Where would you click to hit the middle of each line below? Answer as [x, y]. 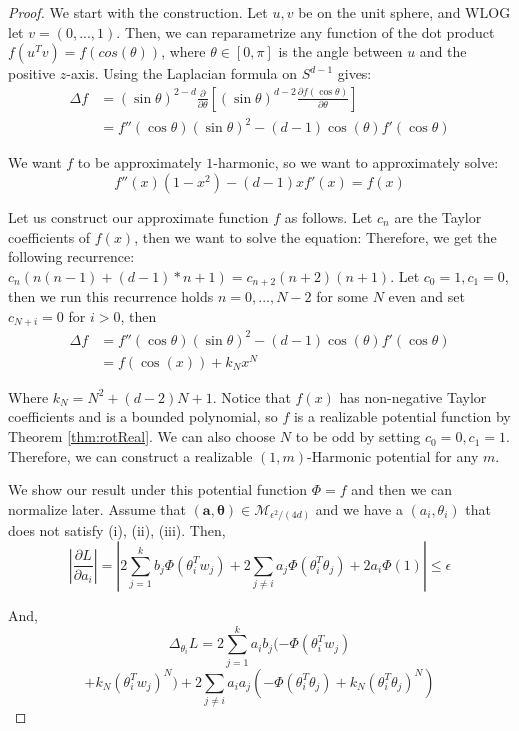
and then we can [401, 489]
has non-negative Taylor [413, 396]
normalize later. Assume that [97, 508]
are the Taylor [438, 216]
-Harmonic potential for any [393, 455]
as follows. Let [328, 216]
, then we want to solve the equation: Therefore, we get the [315, 236]
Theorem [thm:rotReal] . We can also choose [142, 436]
